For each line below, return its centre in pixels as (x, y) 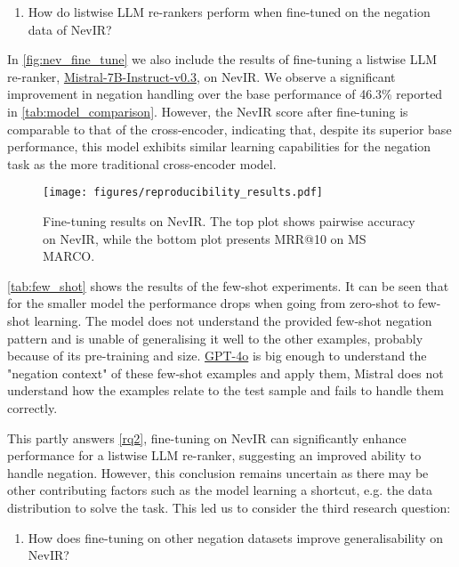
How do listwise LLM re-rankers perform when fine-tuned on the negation (229, 12)
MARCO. (69, 256)
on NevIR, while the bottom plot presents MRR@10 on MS (205, 238)
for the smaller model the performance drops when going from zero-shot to (211, 303)
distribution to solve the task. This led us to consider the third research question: (229, 507)
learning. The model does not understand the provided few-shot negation (233, 320)
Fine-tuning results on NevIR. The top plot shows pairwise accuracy (229, 221)
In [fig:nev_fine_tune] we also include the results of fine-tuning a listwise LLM (222, 59)
